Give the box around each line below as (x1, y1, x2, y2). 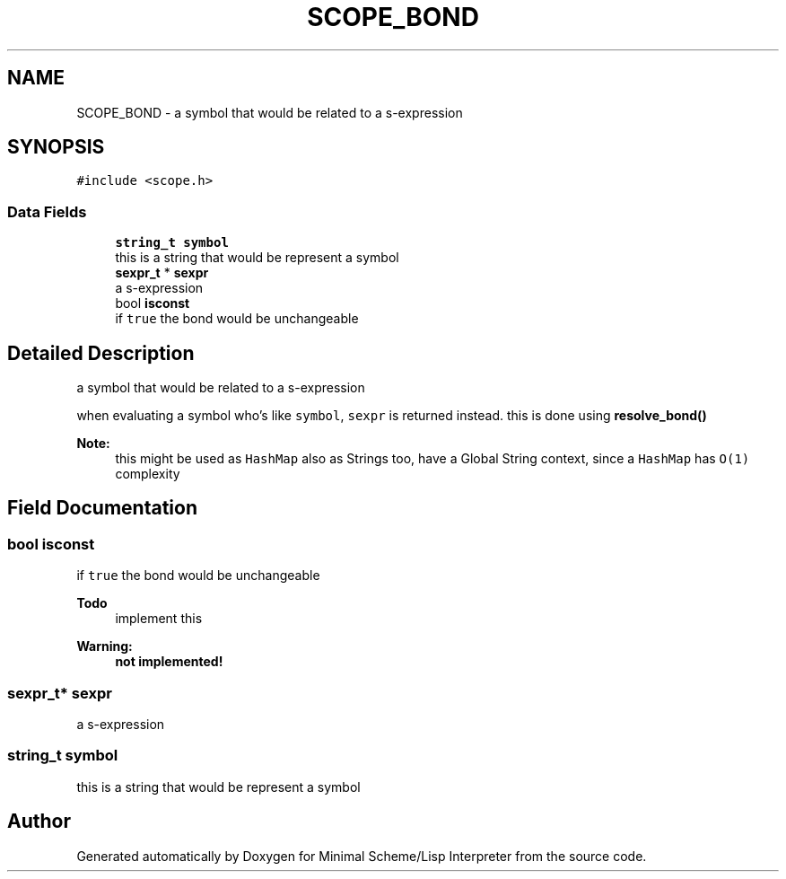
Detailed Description (7, 341, 195, 365)
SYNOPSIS (7, 136, 105, 159)
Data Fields (7, 202, 87, 221)
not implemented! (115, 654, 223, 670)
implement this (115, 611, 203, 627)
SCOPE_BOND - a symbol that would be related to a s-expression (76, 104, 463, 120)
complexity (115, 466, 180, 482)
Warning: (76, 638, 133, 655)
